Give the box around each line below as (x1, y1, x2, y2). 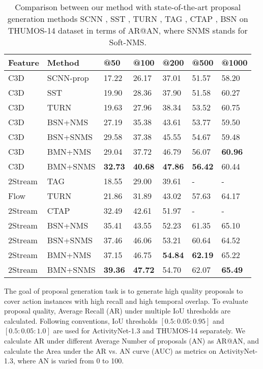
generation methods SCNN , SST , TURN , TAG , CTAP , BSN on (7, 13, 248, 24)
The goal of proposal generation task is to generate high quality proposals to (4, 286, 243, 296)
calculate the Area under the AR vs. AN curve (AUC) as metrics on (4, 345, 217, 356)
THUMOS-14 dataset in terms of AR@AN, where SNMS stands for (8, 24, 248, 36)
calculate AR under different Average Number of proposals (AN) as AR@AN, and (4, 335, 259, 346)
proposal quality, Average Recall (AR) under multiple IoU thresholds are (4, 305, 230, 316)
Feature (8, 56, 39, 68)
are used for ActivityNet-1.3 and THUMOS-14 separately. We (53, 325, 246, 336)
